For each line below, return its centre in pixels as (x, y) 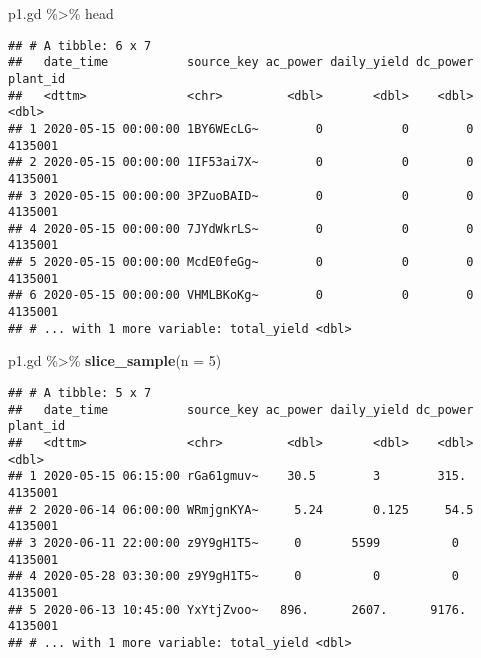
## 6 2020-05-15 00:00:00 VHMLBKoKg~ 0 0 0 (241, 295)
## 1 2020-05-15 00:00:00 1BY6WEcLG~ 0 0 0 (241, 128)
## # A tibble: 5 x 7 (80, 393)
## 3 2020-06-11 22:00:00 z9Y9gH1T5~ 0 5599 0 (234, 542)
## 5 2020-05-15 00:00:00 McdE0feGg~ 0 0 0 (241, 262)
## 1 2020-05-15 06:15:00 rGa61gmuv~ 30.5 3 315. (237, 476)
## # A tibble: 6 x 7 (80, 45)
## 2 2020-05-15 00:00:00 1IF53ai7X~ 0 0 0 (241, 162)
